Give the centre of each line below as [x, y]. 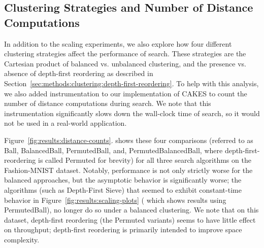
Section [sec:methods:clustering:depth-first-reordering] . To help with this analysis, [131, 83]
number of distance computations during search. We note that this [108, 103]
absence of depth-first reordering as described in [79, 73]
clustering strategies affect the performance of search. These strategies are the [125, 54]
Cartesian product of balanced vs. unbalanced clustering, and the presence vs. [125, 63]
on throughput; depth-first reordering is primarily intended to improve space [123, 229]
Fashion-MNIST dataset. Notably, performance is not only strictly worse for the [128, 170]
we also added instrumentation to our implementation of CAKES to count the [126, 93]
